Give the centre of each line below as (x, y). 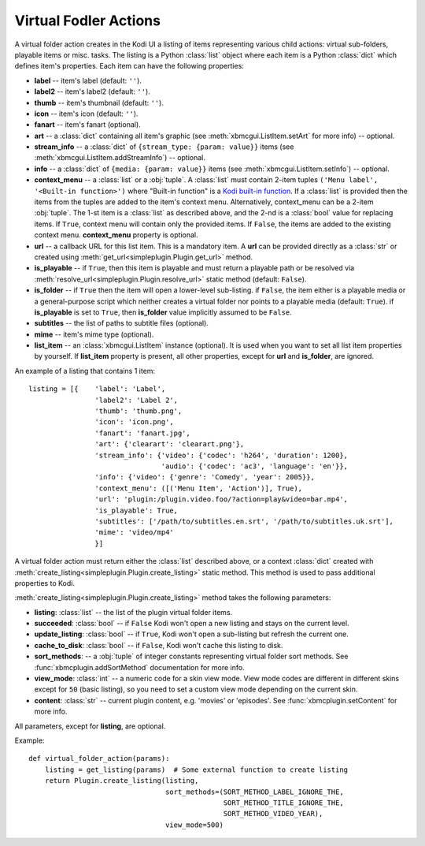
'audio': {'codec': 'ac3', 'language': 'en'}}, (255, 466)
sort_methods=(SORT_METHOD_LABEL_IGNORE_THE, (255, 792)
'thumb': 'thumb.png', (139, 411)
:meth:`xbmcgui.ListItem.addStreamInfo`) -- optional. (120, 158)
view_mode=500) (195, 825)
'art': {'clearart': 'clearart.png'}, (170, 444)
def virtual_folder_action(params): (99, 758)
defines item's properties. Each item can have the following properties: (129, 66)
